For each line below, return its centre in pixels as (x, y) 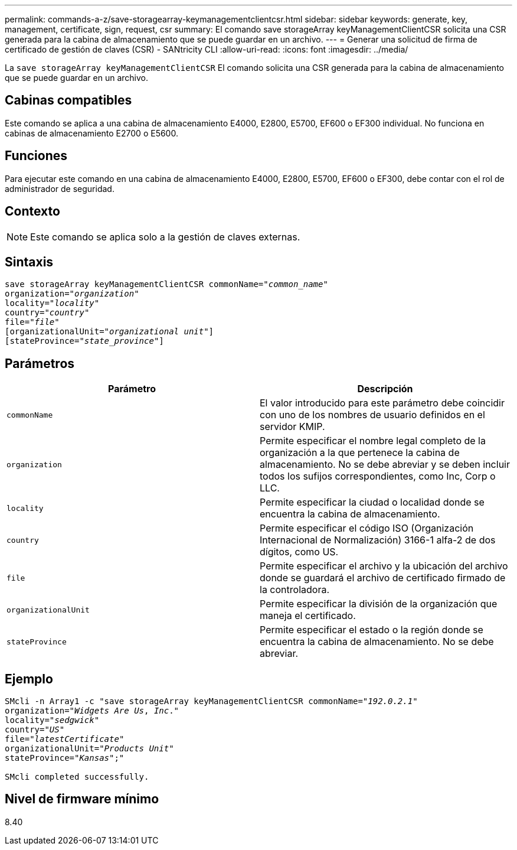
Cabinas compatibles (68, 100)
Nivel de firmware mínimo (82, 799)
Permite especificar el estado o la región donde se (372, 630)
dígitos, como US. (299, 552)
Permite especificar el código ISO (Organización (367, 528)
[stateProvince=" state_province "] (84, 341)
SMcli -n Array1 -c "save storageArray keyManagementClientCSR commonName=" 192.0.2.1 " (211, 701)
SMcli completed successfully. (77, 777)
